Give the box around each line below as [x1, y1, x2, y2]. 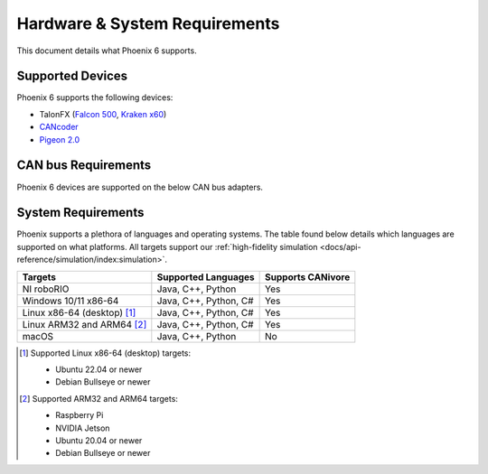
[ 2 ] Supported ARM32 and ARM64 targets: [19, 393, 178, 404]
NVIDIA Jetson [55, 423, 110, 433]
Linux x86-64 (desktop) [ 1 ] [22, 306, 136, 319]
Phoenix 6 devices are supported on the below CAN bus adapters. [16, 181, 264, 192]
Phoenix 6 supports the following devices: [16, 92, 174, 103]
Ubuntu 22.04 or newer [55, 364, 143, 375]
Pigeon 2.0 [39, 134, 80, 144]
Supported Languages [156, 271, 255, 283]
